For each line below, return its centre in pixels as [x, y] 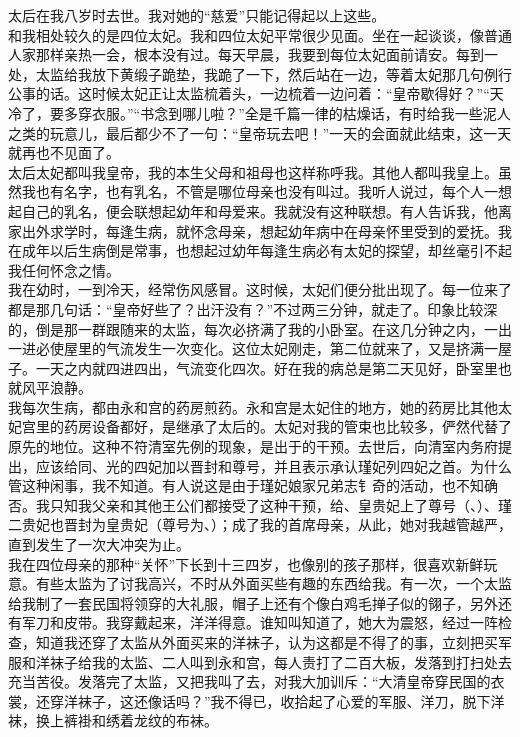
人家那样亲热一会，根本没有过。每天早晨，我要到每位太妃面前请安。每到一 [253, 54]
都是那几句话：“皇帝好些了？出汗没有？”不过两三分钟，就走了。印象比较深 [253, 308]
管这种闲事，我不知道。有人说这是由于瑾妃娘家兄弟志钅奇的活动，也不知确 [253, 485]
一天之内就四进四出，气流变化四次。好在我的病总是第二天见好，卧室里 [266, 367]
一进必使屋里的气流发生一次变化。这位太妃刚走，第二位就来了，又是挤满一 [253, 348]
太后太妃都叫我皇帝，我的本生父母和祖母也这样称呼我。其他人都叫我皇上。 [253, 171]
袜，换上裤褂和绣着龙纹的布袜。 [113, 720]
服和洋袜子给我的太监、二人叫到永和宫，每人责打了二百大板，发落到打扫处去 [260, 661]
